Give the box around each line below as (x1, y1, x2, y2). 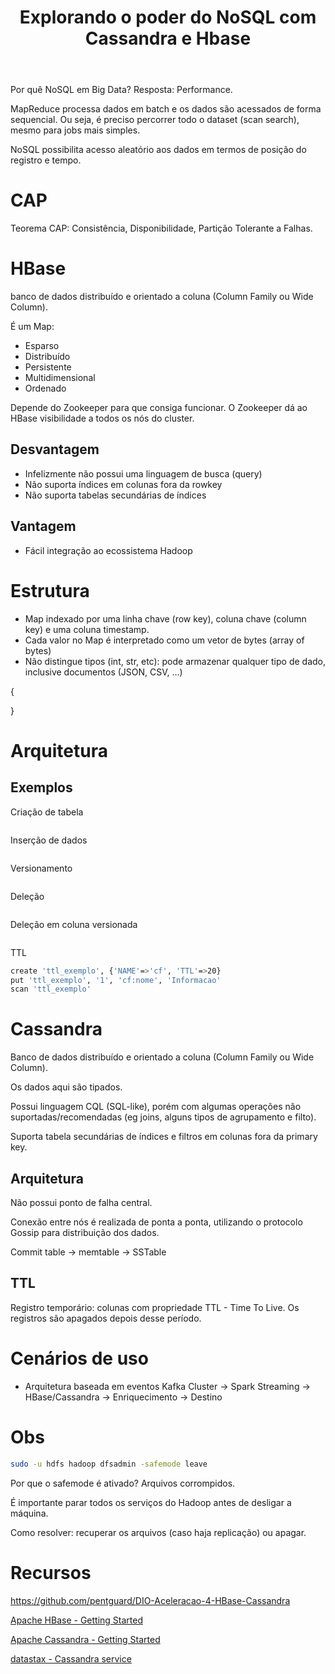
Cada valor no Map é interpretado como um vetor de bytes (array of (24, 634, 305, 646)
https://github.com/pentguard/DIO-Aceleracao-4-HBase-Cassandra (10, 1594, 291, 1606)
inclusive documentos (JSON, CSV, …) (24, 666, 183, 678)
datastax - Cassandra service (10, 1652, 132, 1665)
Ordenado (24, 382, 67, 395)
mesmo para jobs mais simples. (10, 124, 141, 136)
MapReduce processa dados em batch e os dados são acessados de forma (10, 103, 322, 115)
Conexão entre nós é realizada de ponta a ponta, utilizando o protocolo (10, 1216, 303, 1228)
